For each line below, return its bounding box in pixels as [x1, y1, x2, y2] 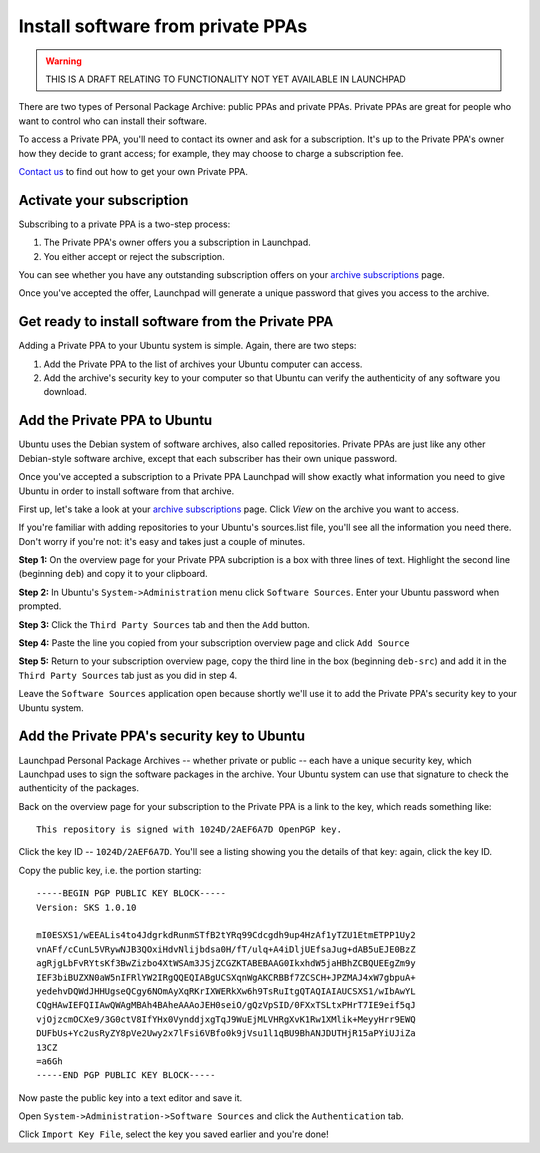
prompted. [18, 600, 62, 612]
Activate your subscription [18, 191, 189, 209]
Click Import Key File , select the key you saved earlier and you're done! [18, 1128, 329, 1140]
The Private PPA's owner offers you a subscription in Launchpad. [43, 236, 312, 249]
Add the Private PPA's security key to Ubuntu [18, 728, 305, 745]
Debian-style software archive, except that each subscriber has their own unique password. [18, 452, 398, 464]
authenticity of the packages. [18, 782, 140, 794]
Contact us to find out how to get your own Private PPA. [18, 165, 249, 177]
